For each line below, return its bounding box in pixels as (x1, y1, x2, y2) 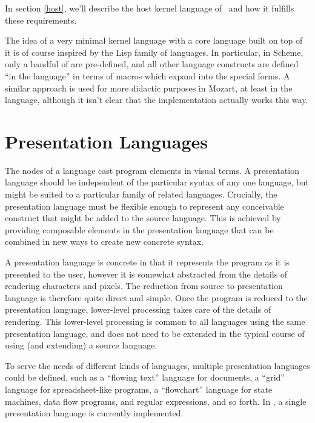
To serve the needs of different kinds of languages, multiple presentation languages (5, 359, 310, 371)
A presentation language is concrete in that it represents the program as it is (5, 256, 290, 268)
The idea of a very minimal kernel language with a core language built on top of (5, 34, 303, 47)
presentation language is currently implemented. (5, 407, 184, 419)
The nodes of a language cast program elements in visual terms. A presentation (5, 164, 299, 176)
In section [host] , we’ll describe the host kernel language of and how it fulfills (5, 2, 294, 14)
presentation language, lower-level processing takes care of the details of (5, 303, 271, 316)
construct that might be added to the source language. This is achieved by (5, 211, 281, 224)
